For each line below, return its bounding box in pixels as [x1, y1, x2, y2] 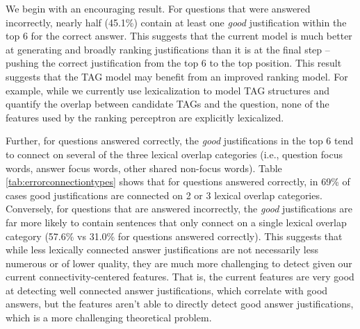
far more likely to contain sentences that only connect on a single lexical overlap [6, 214, 347, 229]
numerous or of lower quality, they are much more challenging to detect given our [6, 255, 352, 270]
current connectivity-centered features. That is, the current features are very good [6, 269, 354, 284]
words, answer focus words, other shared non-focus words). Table [6, 160, 282, 175]
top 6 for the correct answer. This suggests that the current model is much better [6, 28, 352, 43]
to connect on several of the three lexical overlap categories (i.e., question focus [6, 146, 343, 161]
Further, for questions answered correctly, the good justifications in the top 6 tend [6, 133, 354, 148]
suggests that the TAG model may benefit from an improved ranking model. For [6, 69, 348, 83]
